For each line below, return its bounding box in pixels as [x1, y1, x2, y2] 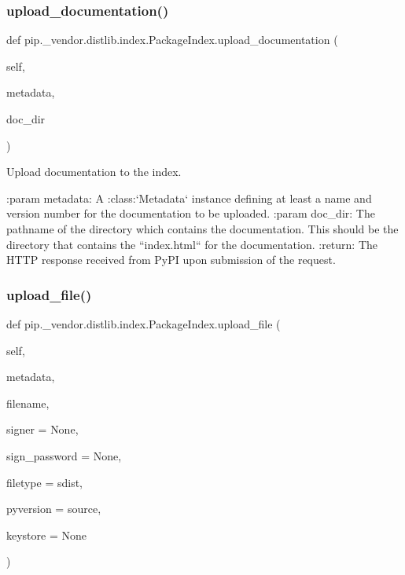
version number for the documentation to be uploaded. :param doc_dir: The [6, 205, 375, 222]
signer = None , [6, 421, 79, 438]
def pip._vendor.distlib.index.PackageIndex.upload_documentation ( [6, 31, 338, 48]
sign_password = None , [6, 447, 122, 463]
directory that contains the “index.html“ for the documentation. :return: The [6, 236, 378, 252]
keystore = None [6, 526, 87, 543]
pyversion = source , [6, 500, 101, 517]
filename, [6, 394, 50, 411]
